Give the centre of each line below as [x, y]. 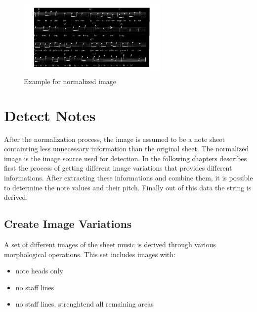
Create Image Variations [68, 224]
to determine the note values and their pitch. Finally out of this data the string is [128, 187]
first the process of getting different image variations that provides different [118, 168]
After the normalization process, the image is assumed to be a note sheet [114, 139]
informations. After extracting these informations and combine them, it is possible [128, 178]
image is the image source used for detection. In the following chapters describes [126, 158]
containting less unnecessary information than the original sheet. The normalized [127, 149]
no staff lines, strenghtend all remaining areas [85, 304]
